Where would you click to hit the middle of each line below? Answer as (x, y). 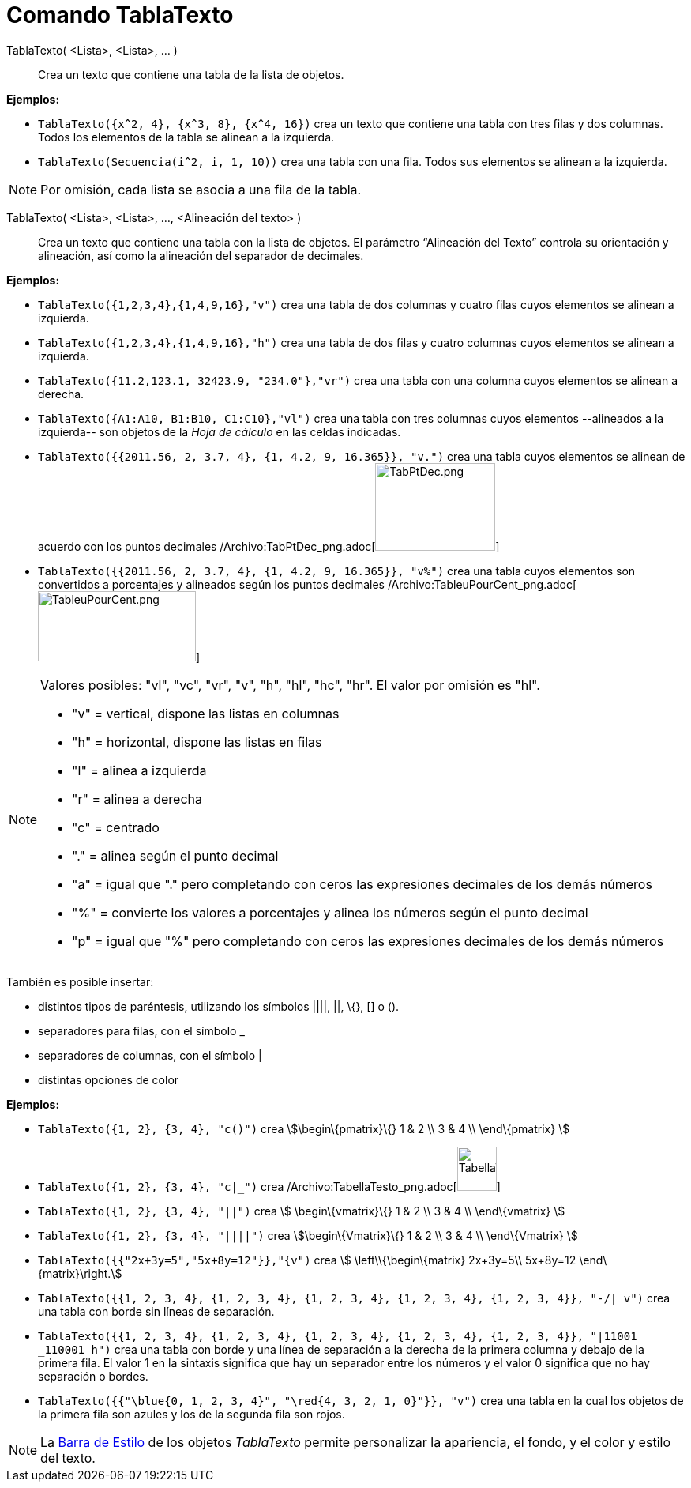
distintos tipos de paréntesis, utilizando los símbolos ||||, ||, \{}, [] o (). (219, 1006)
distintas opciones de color (109, 1079)
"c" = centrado (116, 827)
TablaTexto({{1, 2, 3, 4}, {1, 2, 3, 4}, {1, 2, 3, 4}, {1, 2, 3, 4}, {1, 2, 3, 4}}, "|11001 (338, 1336)
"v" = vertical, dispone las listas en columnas (206, 713)
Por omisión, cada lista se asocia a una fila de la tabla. (201, 189)
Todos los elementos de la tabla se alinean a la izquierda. (186, 137)
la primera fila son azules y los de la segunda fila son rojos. (192, 1414)
